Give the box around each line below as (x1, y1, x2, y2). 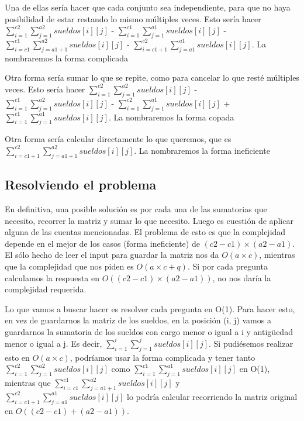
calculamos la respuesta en (5, 271, 100, 284)
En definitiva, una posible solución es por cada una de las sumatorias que (5, 202, 267, 215)
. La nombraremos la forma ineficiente (134, 144, 270, 156)
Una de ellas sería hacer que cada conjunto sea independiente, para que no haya (5, 1, 291, 13)
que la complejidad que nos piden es (5, 260, 134, 272)
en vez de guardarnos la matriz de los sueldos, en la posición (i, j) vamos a (5, 314, 271, 326)
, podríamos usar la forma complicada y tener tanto (70, 351, 255, 363)
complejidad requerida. (5, 283, 87, 295)
